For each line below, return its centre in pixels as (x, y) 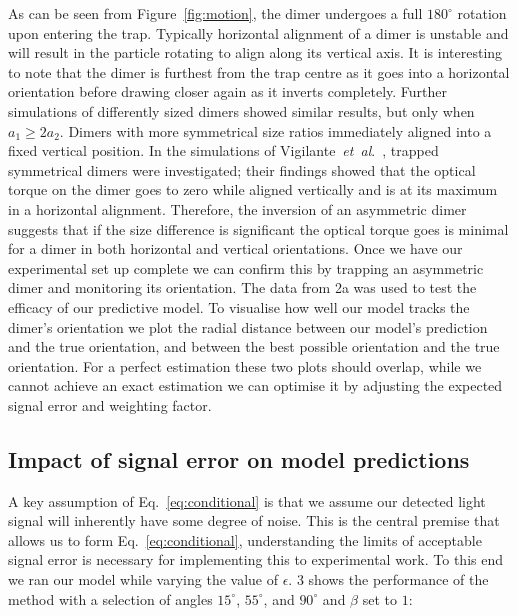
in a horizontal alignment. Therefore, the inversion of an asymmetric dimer (237, 208)
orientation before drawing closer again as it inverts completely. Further (227, 91)
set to (379, 598)
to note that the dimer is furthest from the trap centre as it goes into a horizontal (259, 71)
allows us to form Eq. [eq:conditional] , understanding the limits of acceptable (245, 539)
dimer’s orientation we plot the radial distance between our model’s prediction (248, 326)
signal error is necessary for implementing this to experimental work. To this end (255, 559)
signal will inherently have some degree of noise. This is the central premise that (254, 520)
